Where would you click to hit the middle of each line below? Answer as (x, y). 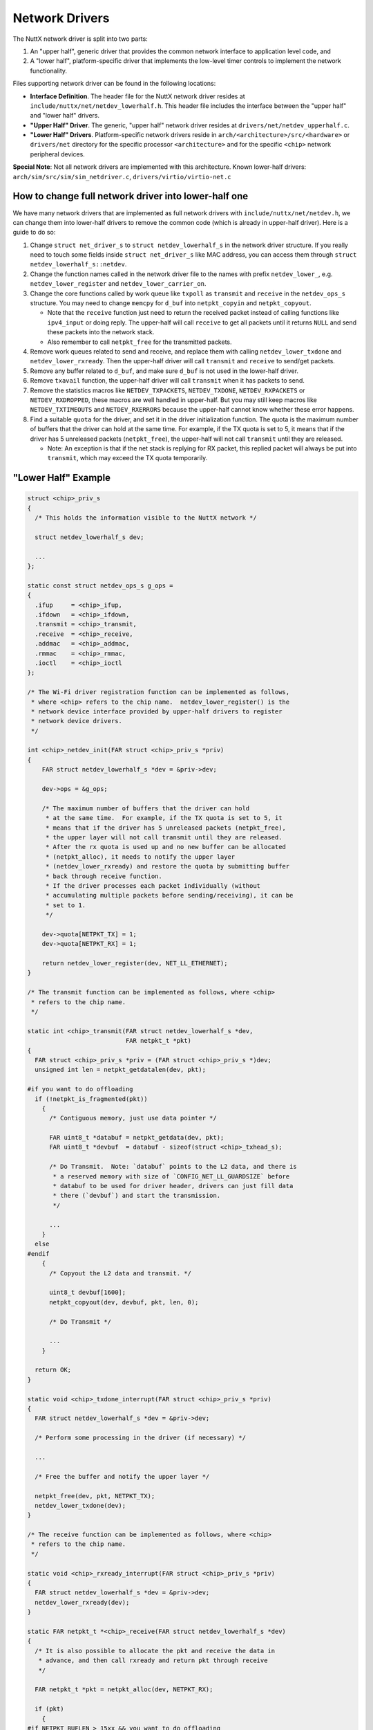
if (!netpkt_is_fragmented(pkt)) (91, 1099)
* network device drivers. (77, 721)
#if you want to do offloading (80, 1089)
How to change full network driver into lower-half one (131, 196)
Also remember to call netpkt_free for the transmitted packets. (140, 342)
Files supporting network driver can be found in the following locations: (114, 84)
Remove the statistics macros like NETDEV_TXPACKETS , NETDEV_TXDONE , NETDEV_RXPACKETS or (168, 390)
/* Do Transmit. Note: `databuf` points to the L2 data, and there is (173, 1167)
